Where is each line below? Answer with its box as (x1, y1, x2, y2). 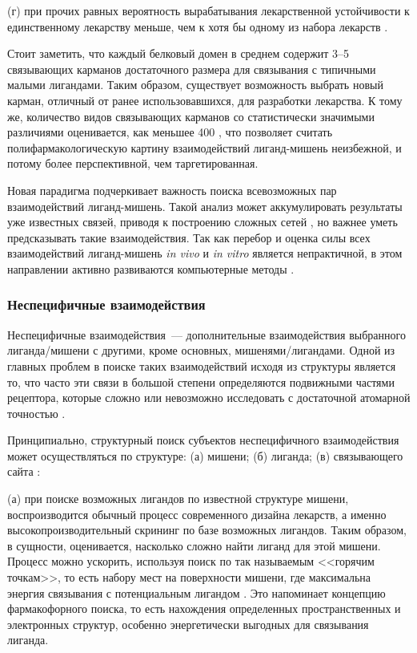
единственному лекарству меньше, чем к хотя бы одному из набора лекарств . (7, 18, 388, 34)
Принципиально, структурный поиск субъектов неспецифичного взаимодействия (7, 432, 399, 448)
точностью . (7, 404, 66, 421)
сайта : (7, 463, 41, 480)
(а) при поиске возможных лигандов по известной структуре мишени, (7, 490, 349, 507)
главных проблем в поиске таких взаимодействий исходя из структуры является (7, 357, 396, 374)
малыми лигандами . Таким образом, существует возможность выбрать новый (7, 76, 383, 93)
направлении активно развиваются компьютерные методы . (7, 260, 295, 277)
